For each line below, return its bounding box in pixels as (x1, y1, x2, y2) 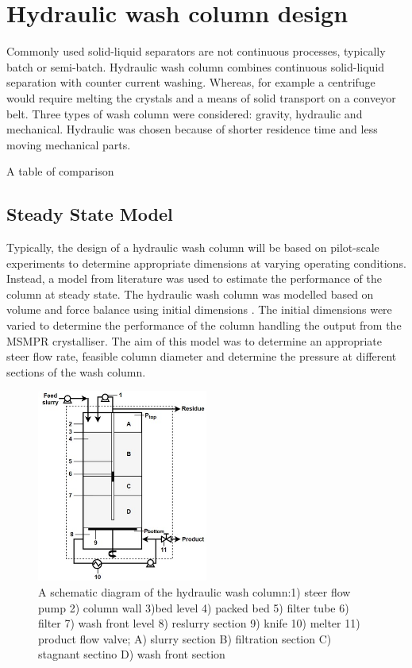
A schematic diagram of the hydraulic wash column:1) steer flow (38, 584, 351, 600)
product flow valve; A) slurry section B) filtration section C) (38, 630, 332, 647)
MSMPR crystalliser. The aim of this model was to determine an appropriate (6, 332, 383, 349)
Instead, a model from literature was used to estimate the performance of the (6, 270, 382, 287)
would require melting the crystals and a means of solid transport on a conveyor (6, 89, 396, 106)
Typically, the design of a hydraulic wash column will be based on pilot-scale (6, 239, 379, 256)
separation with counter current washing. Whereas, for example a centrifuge (6, 74, 375, 91)
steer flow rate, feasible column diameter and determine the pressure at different (6, 348, 397, 365)
